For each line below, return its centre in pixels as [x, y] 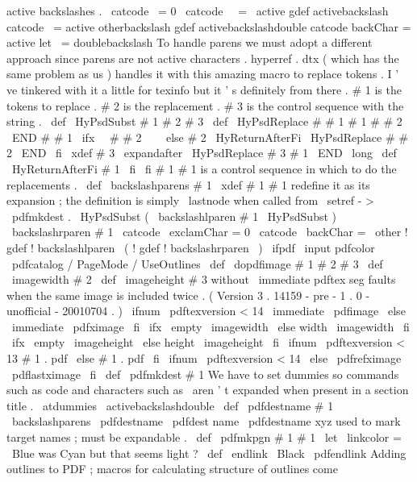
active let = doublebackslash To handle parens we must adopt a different [190, 42]
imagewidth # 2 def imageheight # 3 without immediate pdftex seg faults [204, 279]
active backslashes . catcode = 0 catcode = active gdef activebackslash [198, 10]
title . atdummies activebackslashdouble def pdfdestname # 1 [170, 405]
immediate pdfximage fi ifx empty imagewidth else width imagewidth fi [211, 326]
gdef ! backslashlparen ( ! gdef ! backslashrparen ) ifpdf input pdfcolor [191, 247]
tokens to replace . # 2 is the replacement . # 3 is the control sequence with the [205, 105]
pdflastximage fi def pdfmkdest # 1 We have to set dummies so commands [205, 374]
